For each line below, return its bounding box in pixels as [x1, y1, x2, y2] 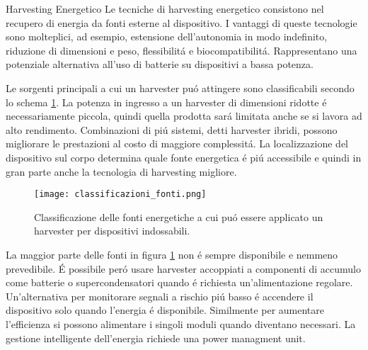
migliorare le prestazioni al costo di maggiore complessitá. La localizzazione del [6, 136, 348, 151]
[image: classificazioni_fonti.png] [34, 189, 207, 200]
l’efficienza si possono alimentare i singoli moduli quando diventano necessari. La [6, 316, 356, 331]
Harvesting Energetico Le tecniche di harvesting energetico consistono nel [6, 1, 324, 16]
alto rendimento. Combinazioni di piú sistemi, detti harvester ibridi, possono [6, 122, 338, 137]
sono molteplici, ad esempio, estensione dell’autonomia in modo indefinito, [6, 29, 328, 44]
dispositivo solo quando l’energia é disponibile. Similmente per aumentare [6, 303, 325, 317]
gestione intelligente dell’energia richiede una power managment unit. [6, 330, 306, 345]
